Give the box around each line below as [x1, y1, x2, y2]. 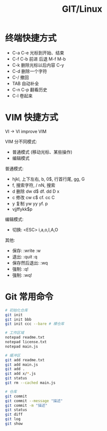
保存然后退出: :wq [12, 259, 48, 266]
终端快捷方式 [5, 33, 57, 44]
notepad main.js [5, 344, 38, 349]
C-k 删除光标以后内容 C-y [12, 62, 64, 68]
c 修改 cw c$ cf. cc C [12, 194, 55, 200]
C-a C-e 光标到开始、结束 [12, 50, 64, 56]
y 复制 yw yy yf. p [12, 201, 48, 206]
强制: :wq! [12, 272, 32, 278]
